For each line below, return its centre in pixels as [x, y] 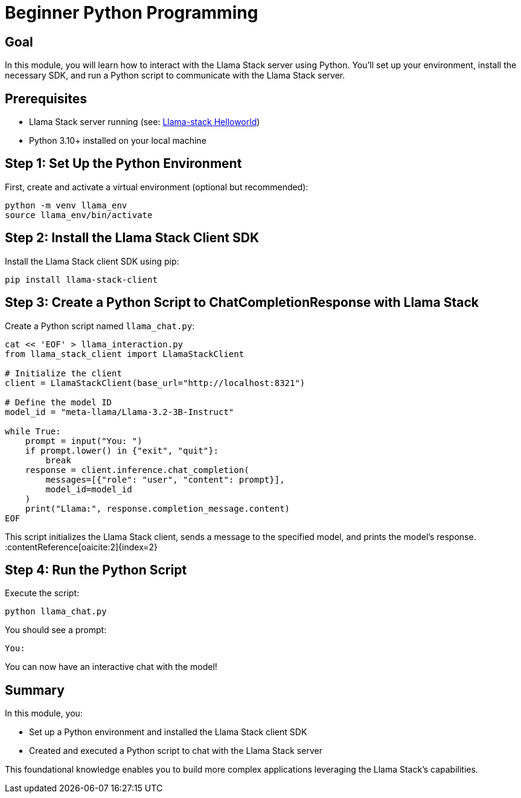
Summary [35, 690]
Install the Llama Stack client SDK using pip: [92, 261]
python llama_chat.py [56, 612]
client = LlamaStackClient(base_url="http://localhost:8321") [155, 383]
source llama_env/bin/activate [79, 215]
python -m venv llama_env [66, 205]
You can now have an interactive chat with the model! [111, 667]
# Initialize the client [63, 373]
